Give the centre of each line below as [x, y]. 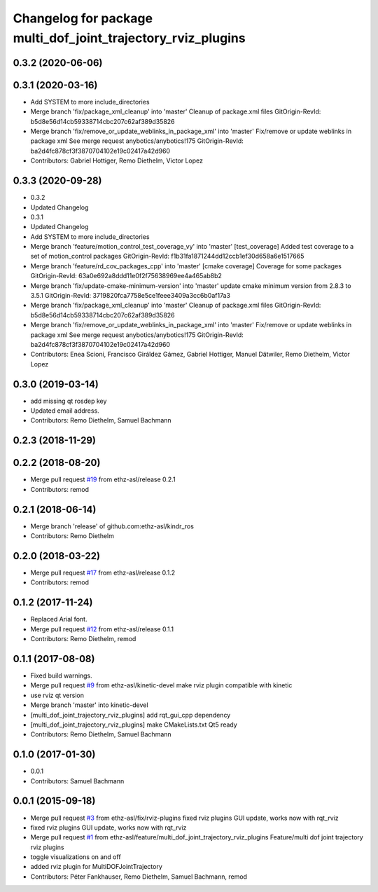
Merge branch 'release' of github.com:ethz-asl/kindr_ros [112, 526]
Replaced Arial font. [59, 619]
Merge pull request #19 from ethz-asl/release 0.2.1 [103, 479]
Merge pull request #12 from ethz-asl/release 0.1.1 [102, 629]
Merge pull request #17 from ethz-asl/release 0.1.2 [103, 572]
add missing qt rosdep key [69, 401]
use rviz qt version [57, 695]
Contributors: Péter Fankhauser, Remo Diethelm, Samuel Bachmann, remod [139, 877]
